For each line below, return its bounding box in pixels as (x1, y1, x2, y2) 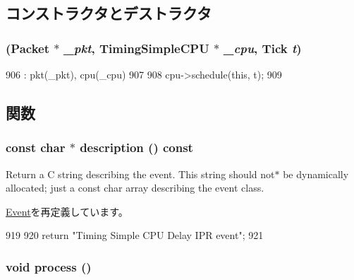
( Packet (6, 39, 49, 57)
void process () (6, 257, 92, 275)
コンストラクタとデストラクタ (6, 2, 212, 24)
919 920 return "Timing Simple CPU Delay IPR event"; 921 (6, 228, 264, 243)
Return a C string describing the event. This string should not (6, 166, 275, 181)
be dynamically (283, 166, 349, 181)
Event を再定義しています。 (6, 204, 128, 218)
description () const (80, 139, 193, 156)
